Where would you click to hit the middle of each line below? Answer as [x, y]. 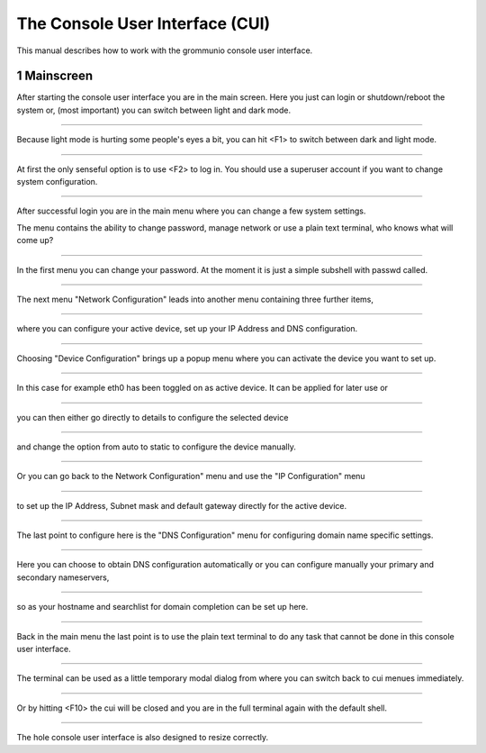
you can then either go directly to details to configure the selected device [153, 417]
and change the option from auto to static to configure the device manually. [157, 447]
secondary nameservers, [63, 577]
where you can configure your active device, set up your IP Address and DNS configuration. [187, 329]
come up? [35, 240]
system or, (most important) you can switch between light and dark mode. [154, 110]
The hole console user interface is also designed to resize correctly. [143, 738]
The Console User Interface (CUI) [144, 23]
